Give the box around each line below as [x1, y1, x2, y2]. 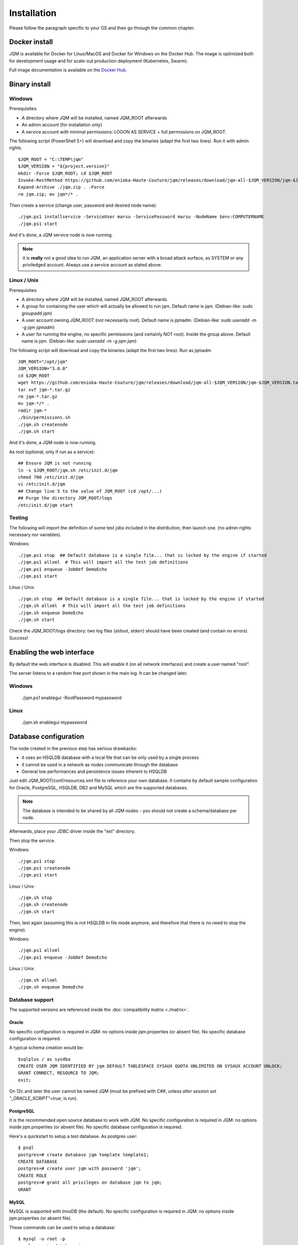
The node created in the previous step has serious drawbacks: [9, 745, 138, 751]
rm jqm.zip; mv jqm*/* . [18, 191, 78, 197]
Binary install [9, 80, 51, 89]
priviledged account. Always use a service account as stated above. [22, 262, 162, 268]
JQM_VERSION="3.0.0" [18, 366, 68, 372]
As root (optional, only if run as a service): [9, 449, 95, 455]
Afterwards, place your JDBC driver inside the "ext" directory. [9, 828, 136, 834]
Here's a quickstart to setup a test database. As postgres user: [9, 1133, 138, 1139]
